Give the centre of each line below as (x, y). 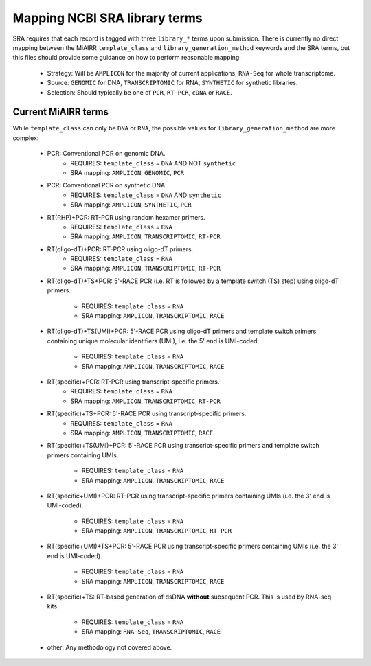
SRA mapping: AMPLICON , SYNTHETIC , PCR (131, 205)
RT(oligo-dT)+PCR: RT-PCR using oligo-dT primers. (120, 249)
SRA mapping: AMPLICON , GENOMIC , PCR (127, 172)
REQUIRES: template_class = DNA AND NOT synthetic (153, 163)
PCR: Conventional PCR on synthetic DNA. (107, 185)
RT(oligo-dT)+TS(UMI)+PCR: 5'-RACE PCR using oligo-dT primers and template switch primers (182, 331)
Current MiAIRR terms (61, 112)
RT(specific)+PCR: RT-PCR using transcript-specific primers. (133, 382)
